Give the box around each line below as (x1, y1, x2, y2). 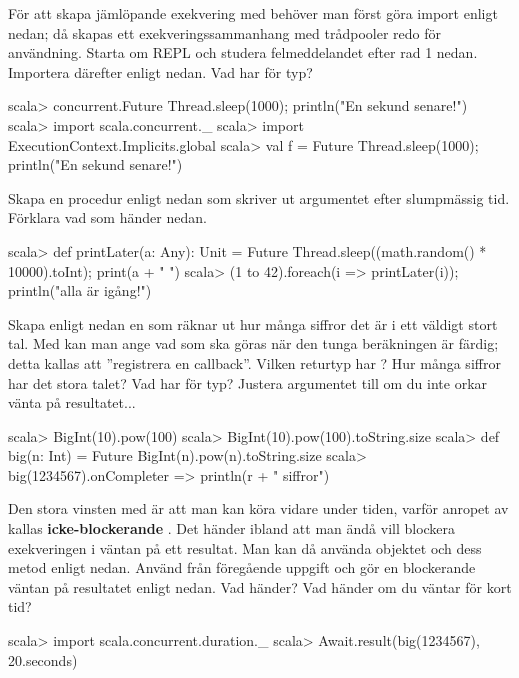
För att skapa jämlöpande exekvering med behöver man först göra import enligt (8, 3, 498, 23)
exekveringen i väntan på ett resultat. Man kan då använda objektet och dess (8, 537, 482, 558)
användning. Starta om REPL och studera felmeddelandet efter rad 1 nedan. (8, 42, 478, 63)
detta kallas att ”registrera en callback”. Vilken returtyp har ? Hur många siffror (8, 352, 501, 373)
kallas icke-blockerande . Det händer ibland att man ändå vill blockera (8, 518, 456, 539)
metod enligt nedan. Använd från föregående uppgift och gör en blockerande (8, 557, 476, 578)
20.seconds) (8, 649, 78, 670)
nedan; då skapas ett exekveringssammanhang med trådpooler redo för (8, 22, 441, 43)
